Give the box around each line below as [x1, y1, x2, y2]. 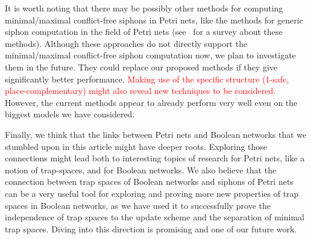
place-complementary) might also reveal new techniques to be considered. [5, 84, 276, 97]
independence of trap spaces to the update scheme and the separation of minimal [5, 211, 304, 223]
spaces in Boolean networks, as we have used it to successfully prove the [5, 199, 271, 211]
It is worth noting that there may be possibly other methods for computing [5, 2, 283, 14]
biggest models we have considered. [5, 108, 135, 120]
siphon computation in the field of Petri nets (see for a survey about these [5, 25, 283, 38]
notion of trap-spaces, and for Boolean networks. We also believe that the [5, 163, 277, 176]
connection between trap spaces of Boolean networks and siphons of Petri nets [5, 175, 294, 188]
